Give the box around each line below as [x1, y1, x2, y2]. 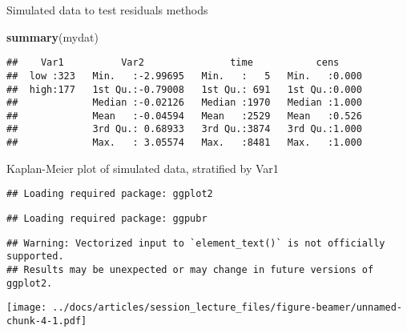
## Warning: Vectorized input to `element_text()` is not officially [6, 237, 385, 249]
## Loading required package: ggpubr [6, 213, 208, 225]
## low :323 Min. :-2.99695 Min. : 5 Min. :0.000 [6, 70, 362, 82]
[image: [6, 302, 47, 314]
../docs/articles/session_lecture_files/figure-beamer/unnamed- [52, 302, 402, 314]
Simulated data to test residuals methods [6, 2, 208, 18]
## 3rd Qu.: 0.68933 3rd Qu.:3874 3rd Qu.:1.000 [6, 123, 362, 135]
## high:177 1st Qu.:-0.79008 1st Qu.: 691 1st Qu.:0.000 [6, 83, 362, 95]
